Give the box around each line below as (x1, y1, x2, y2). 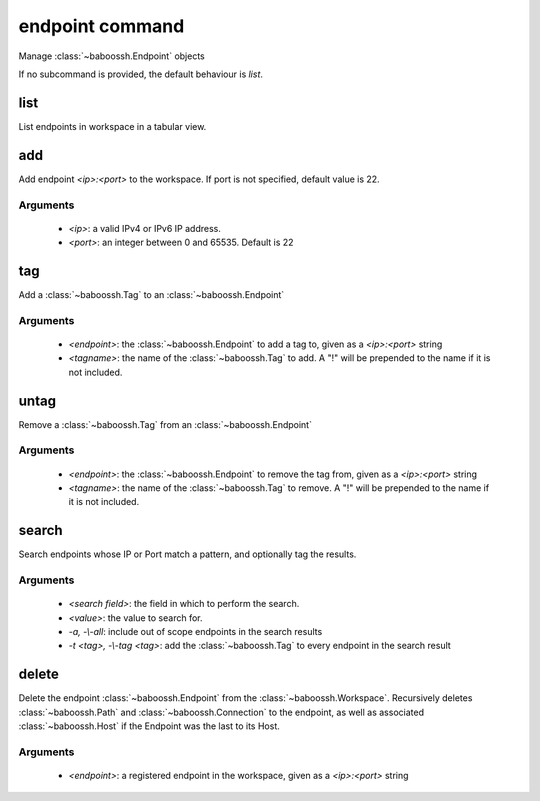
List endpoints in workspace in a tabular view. (18, 120, 207, 132)
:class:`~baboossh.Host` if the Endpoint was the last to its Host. (18, 720, 280, 732)
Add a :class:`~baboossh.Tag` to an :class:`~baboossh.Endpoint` (18, 289, 285, 300)
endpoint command (18, 15, 185, 37)
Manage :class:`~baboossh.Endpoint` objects (18, 50, 205, 62)
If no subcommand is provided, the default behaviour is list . (18, 68, 264, 80)
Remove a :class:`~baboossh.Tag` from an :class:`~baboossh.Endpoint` (18, 418, 312, 430)
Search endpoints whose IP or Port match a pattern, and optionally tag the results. (18, 548, 357, 560)
